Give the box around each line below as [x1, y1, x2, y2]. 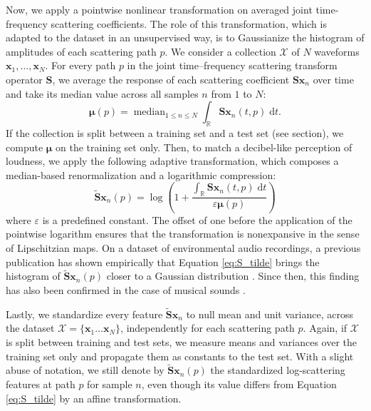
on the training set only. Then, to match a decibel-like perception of [56, 139, 352, 154]
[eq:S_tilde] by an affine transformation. [6, 390, 182, 405]
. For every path [45, 58, 116, 73]
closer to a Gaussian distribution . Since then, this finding [106, 268, 360, 283]
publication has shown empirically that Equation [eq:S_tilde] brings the [6, 254, 320, 269]
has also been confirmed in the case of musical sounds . [6, 283, 246, 298]
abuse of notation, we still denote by [6, 362, 164, 377]
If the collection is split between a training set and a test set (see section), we [6, 125, 344, 140]
